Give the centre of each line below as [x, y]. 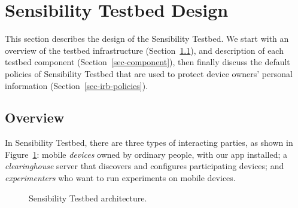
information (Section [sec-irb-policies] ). [77, 85]
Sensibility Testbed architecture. [88, 198]
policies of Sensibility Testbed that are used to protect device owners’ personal [149, 73]
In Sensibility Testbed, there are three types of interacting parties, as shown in [149, 143]
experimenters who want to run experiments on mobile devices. [120, 178]
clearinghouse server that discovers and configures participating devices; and [145, 166]
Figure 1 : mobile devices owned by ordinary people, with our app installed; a [146, 154]
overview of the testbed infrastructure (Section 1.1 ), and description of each [144, 50]
